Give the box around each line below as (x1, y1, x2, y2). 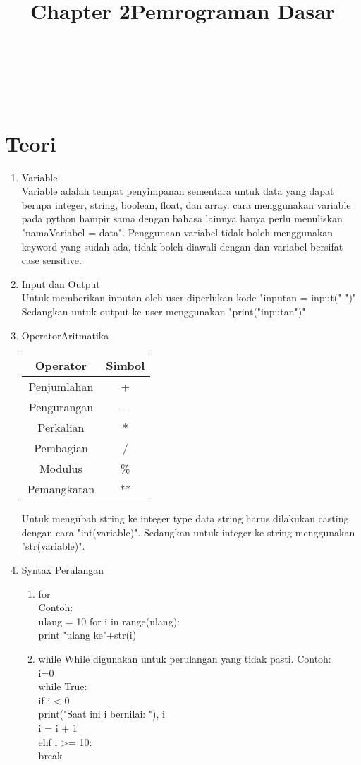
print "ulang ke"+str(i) (38, 627, 137, 642)
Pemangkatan (27, 481, 95, 498)
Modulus (39, 460, 82, 477)
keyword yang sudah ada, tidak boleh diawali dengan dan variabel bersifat (21, 239, 343, 253)
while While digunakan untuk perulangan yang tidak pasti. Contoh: (38, 651, 331, 665)
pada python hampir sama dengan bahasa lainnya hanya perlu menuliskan (21, 211, 343, 226)
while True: (38, 679, 87, 694)
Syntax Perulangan (21, 562, 104, 577)
